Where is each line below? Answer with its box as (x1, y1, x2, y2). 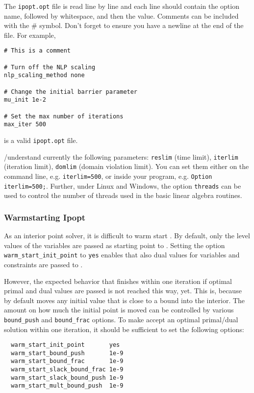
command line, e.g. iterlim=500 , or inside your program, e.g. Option (4, 170, 212, 181)
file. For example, (4, 29, 56, 40)
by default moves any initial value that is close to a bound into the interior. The (4, 295, 245, 305)
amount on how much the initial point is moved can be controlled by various (4, 305, 234, 315)
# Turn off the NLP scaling (4, 63, 96, 71)
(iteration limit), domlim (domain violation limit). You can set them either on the (4, 161, 249, 171)
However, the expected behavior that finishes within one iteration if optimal (4, 276, 232, 286)
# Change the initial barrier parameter (4, 88, 138, 95)
